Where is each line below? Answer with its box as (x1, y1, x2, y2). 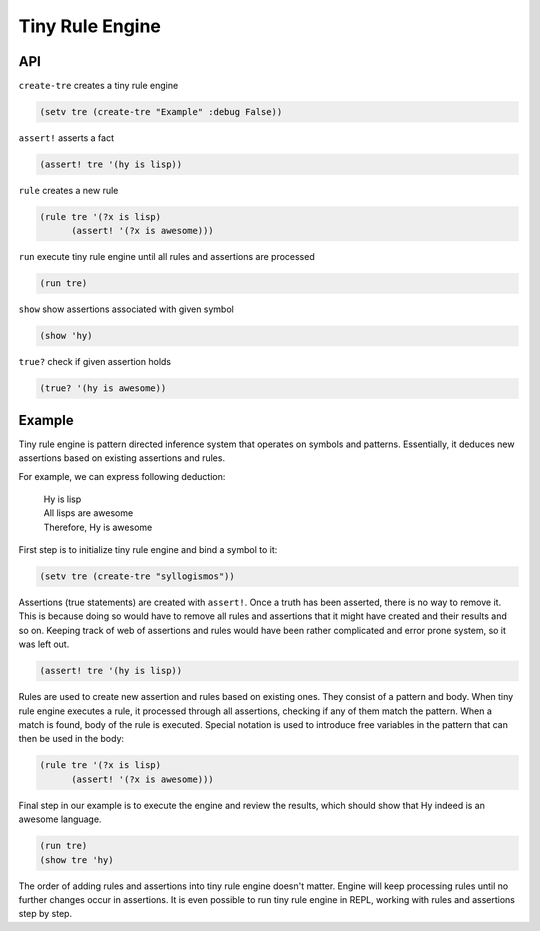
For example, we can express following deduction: (18, 470, 226, 482)
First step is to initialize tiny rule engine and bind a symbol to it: (18, 544, 278, 556)
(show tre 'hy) (39, 854, 114, 865)
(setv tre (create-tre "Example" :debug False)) (39, 106, 283, 118)
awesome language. (18, 813, 102, 825)
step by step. (18, 908, 73, 920)
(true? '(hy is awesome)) (39, 383, 167, 394)
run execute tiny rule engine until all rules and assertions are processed (18, 251, 315, 263)
